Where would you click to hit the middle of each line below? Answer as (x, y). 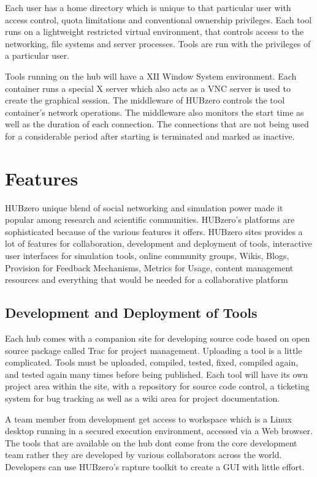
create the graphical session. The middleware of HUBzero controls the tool (145, 100)
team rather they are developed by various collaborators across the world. (143, 455)
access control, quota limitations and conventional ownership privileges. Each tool (158, 19)
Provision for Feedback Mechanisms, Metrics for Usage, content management (149, 267)
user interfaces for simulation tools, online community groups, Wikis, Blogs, (147, 256)
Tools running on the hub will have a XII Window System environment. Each (151, 76)
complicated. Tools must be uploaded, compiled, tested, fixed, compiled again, (152, 362)
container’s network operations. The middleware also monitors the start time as (155, 112)
